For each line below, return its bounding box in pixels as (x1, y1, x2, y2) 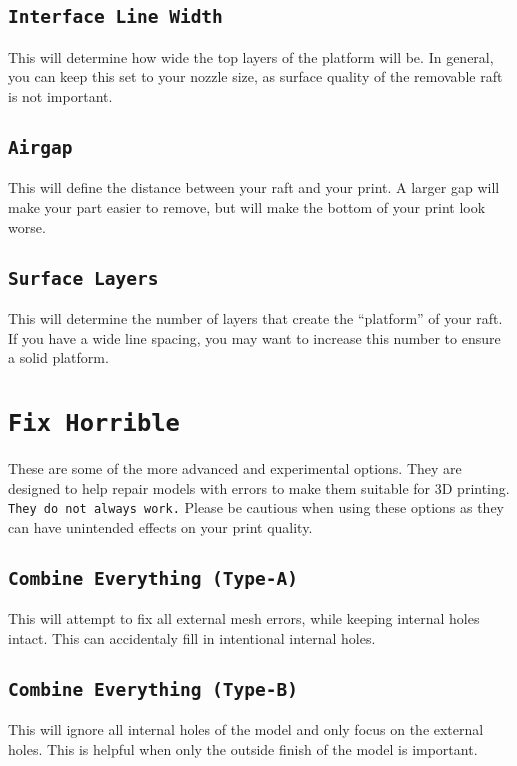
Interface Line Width (8, 6, 223, 28)
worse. (8, 216, 46, 237)
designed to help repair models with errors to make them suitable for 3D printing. (8, 477, 510, 498)
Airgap (8, 136, 73, 158)
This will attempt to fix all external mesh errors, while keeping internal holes (8, 608, 480, 629)
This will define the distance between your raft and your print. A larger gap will (8, 177, 500, 198)
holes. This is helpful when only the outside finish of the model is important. (8, 738, 478, 759)
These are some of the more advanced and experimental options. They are (8, 457, 462, 478)
